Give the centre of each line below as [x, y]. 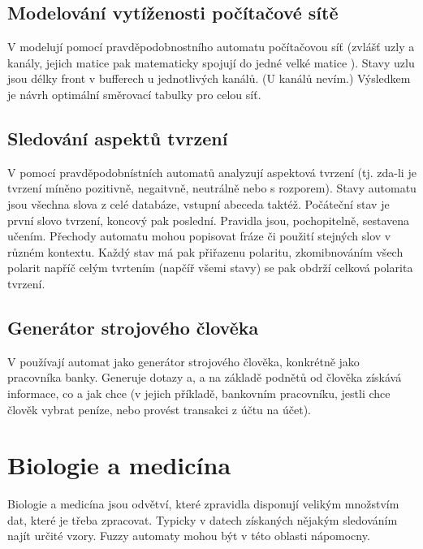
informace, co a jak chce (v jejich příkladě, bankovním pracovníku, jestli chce [199, 393]
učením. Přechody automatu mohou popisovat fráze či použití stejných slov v [199, 236]
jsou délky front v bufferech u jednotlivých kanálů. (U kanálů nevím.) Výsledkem [209, 78]
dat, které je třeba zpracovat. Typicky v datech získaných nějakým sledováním [203, 519]
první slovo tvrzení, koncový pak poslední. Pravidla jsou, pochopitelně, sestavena [209, 220]
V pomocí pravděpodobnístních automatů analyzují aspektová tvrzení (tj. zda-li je [212, 172]
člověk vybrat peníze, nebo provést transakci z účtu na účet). [159, 409]
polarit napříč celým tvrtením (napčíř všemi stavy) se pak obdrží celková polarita [210, 268]
